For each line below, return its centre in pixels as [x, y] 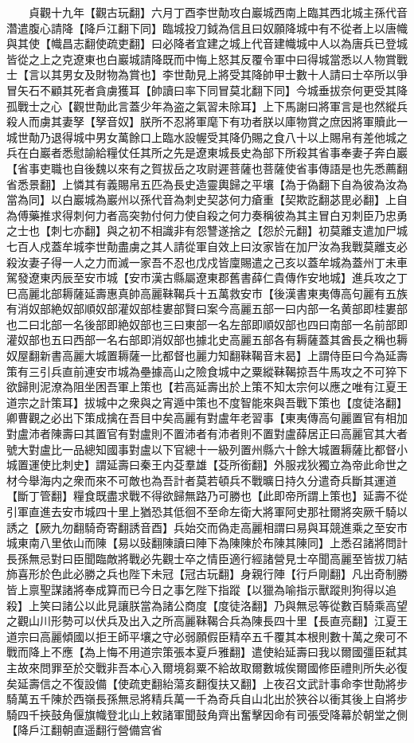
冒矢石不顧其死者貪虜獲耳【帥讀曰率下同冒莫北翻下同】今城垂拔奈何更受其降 [207, 90]
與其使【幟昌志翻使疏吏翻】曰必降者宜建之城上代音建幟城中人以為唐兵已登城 [207, 43]
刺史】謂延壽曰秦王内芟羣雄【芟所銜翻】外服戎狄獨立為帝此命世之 [234, 465]
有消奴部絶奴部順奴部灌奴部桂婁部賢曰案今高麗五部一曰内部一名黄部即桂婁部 [207, 309]
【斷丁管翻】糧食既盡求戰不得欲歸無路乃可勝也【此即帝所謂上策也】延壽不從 [207, 496]
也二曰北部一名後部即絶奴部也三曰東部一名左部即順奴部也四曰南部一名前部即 [207, 324]
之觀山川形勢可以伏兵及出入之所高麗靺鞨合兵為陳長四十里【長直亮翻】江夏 [201, 621]
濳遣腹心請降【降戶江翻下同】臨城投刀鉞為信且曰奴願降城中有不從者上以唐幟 [207, 27]
